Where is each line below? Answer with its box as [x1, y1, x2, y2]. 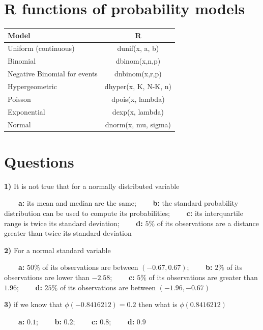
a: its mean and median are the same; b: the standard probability [18, 198, 239, 208]
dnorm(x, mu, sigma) [105, 119, 171, 129]
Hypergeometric [8, 81, 57, 91]
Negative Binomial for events [8, 68, 98, 79]
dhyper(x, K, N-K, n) [104, 81, 171, 91]
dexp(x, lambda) [112, 106, 164, 117]
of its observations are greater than [149, 271, 258, 282]
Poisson [8, 93, 31, 104]
